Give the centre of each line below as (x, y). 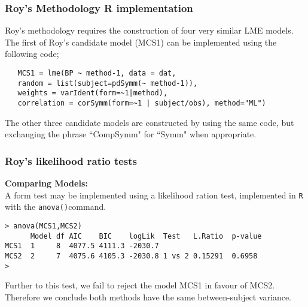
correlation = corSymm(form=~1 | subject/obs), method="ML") (142, 103)
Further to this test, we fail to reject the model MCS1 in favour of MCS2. (140, 285)
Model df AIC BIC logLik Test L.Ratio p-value (146, 236)
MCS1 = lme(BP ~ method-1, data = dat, (97, 73)
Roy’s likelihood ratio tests (71, 160)
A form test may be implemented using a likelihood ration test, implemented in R (154, 195)
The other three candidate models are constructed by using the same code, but (150, 122)
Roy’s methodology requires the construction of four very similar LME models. (149, 30)
